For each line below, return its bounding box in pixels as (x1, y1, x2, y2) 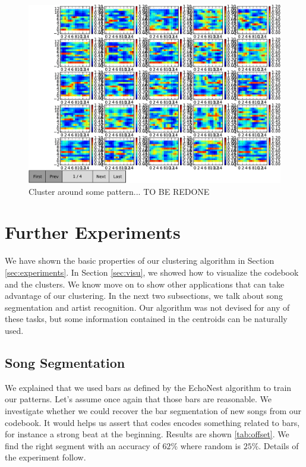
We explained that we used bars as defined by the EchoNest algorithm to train (5, 381, 292, 393)
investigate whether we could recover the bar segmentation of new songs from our (5, 404, 302, 416)
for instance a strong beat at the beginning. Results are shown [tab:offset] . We (5, 428, 289, 440)
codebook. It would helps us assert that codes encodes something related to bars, (5, 416, 300, 428)
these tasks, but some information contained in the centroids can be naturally (5, 313, 288, 325)
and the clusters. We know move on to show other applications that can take (5, 277, 285, 290)
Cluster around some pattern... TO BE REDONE (29, 185, 210, 197)
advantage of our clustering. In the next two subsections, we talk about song (5, 289, 283, 302)
